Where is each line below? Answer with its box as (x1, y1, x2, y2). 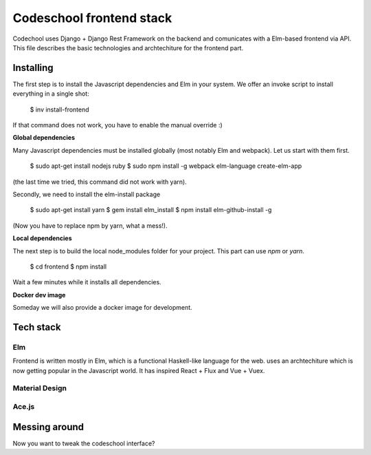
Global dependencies (12, 134, 76, 142)
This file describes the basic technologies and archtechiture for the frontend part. (12, 43, 244, 52)
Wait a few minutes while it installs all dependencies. (12, 278, 161, 286)
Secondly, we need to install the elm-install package (12, 190, 161, 198)
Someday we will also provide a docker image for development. (12, 304, 192, 312)
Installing (12, 62, 54, 74)
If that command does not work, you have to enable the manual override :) (12, 121, 223, 129)
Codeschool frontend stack (12, 10, 172, 25)
